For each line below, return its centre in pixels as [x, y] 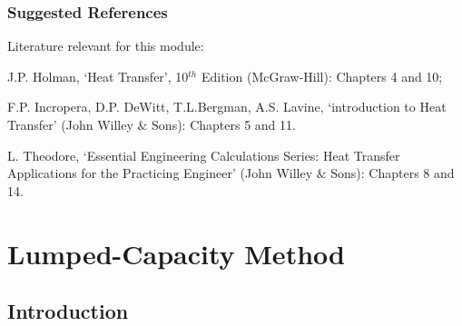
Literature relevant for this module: [106, 46]
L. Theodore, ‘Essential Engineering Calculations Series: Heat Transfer [204, 155]
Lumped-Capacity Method [176, 253]
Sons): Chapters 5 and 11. [224, 124]
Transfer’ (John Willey [70, 124]
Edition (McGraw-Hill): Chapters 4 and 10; [322, 76]
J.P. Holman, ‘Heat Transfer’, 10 [98, 76]
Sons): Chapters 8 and [393, 173]
